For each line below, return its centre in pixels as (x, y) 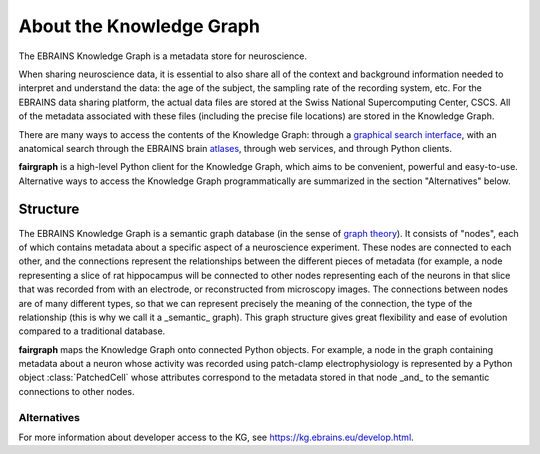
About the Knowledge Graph (139, 26)
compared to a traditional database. (92, 331)
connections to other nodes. (76, 391)
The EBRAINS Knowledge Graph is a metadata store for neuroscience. (162, 56)
